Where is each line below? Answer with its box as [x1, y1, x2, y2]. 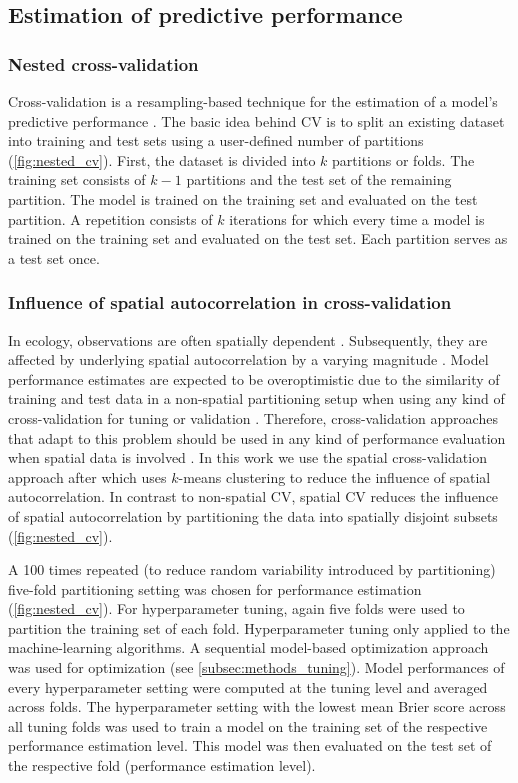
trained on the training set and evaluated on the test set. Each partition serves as [8, 228, 508, 249]
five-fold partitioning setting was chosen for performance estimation [8, 578, 422, 599]
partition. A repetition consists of [8, 208, 213, 229]
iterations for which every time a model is [229, 208, 485, 229]
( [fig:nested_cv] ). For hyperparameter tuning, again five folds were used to [8, 598, 465, 619]
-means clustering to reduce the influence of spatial [178, 466, 491, 487]
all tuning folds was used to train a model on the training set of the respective [8, 715, 488, 736]
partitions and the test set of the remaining [186, 169, 452, 190]
